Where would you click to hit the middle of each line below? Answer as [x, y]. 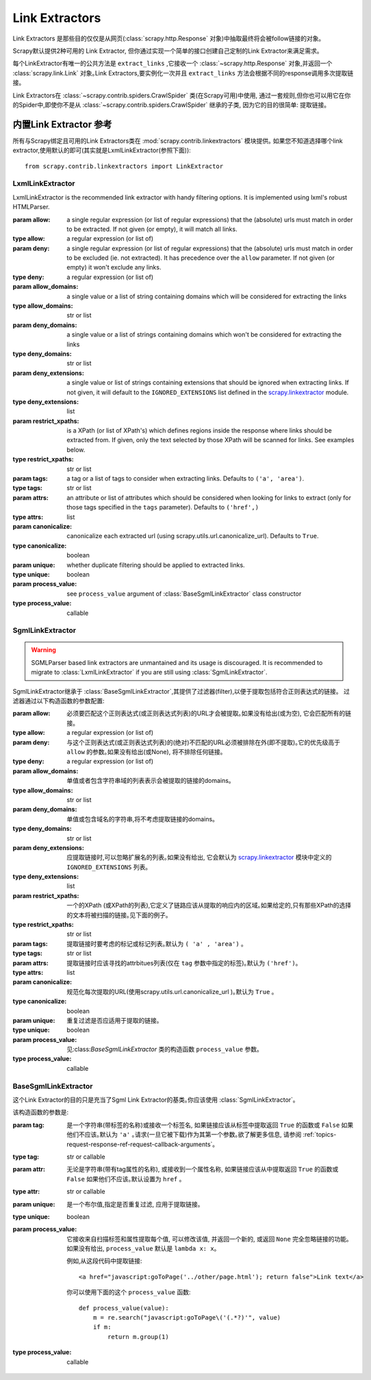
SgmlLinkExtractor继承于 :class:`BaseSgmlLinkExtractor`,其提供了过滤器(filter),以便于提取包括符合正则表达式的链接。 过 [181, 691]
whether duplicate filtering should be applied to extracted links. [156, 565]
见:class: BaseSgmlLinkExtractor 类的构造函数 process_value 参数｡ [163, 1050]
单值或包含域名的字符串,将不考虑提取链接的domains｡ [141, 819]
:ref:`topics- [320, 1135]
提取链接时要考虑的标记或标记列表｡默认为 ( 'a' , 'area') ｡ [155, 943]
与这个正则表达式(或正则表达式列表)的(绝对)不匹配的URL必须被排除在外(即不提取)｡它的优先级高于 [203, 742]
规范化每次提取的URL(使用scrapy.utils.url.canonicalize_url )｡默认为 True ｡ [171, 991]
